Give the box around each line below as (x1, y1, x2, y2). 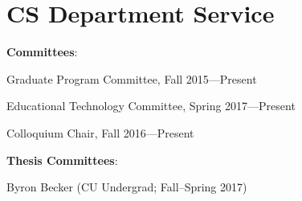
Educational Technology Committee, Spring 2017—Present (6, 97, 296, 114)
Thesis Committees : (6, 151, 118, 168)
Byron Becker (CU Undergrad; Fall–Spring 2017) (6, 178, 247, 195)
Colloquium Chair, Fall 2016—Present (6, 124, 194, 141)
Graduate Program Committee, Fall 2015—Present (6, 70, 257, 87)
